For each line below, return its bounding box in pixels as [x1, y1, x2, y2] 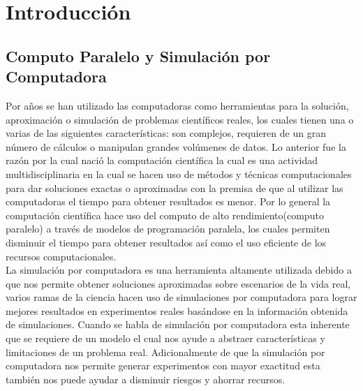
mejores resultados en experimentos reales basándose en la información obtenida [6, 303, 348, 318]
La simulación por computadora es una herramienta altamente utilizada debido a [6, 263, 352, 277]
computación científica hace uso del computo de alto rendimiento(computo [6, 207, 324, 222]
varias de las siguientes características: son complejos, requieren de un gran [6, 126, 326, 140]
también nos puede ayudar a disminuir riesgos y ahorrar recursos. [6, 371, 286, 386]
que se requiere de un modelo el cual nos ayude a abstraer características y [6, 331, 325, 346]
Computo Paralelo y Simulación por [6, 45, 271, 66]
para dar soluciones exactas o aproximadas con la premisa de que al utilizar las [6, 180, 343, 195]
